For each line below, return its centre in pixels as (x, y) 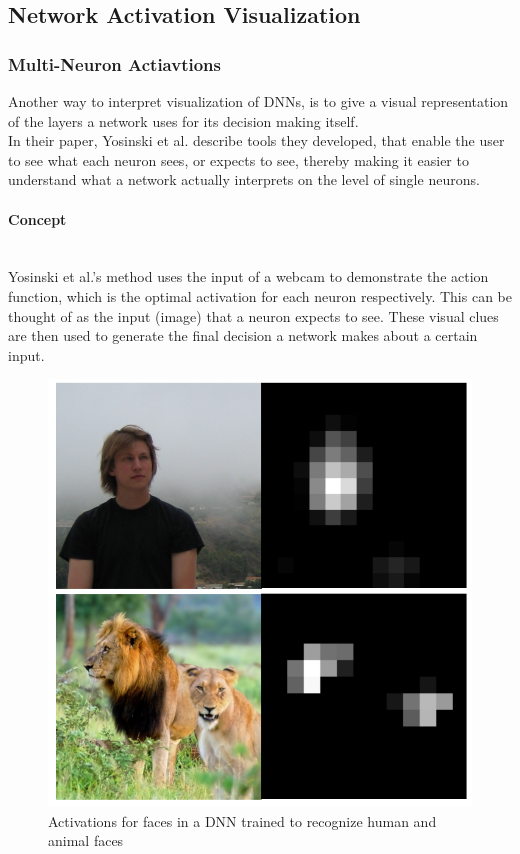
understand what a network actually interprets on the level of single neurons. (244, 179)
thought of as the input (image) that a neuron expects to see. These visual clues (253, 315)
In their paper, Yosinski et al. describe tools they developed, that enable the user (256, 140)
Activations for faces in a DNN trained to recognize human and (242, 820)
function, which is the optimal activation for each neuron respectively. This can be (260, 295)
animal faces (86, 840)
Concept (37, 218)
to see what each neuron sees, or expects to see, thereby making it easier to (238, 159)
